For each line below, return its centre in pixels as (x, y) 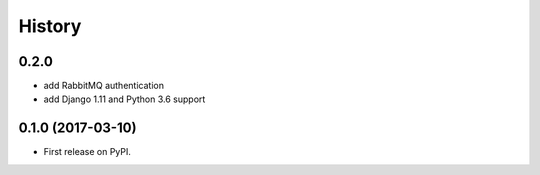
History (50, 26)
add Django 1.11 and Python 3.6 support (124, 99)
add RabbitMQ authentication (104, 86)
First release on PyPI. (87, 152)
